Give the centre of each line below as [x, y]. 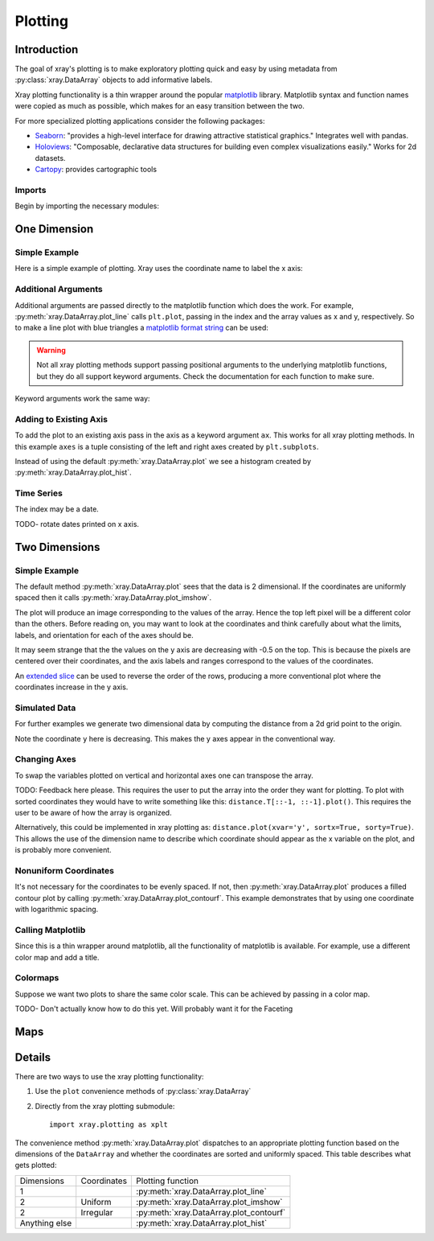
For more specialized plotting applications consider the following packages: [140, 121]
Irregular [97, 1212]
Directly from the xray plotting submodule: [105, 1106]
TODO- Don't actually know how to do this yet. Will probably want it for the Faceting [154, 1009]
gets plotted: [36, 1165]
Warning [51, 350]
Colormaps [37, 978]
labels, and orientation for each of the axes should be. [104, 635]
